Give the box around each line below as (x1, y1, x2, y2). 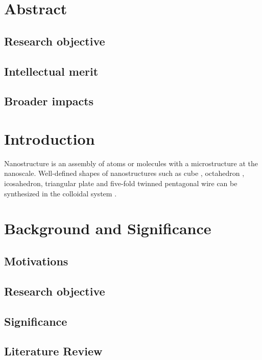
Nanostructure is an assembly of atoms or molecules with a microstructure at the (4, 157, 258, 168)
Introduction (4, 128, 95, 149)
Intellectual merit (4, 63, 99, 79)
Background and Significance (4, 218, 211, 239)
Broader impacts (4, 93, 94, 109)
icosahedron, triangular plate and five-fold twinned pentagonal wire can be (4, 178, 237, 189)
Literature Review (4, 343, 103, 359)
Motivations (4, 253, 68, 268)
